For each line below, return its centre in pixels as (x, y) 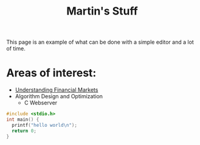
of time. (16, 49)
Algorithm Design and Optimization (59, 96)
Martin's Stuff (102, 11)
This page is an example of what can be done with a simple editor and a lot (100, 42)
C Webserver (41, 103)
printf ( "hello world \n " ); (45, 125)
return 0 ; (24, 131)
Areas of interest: (51, 73)
